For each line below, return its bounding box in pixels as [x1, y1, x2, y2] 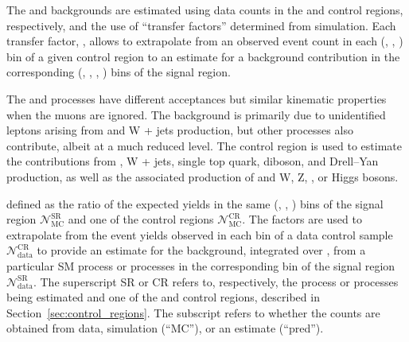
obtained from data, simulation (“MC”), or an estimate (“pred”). [6, 320, 324, 336]
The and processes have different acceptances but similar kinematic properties [6, 90, 387, 107]
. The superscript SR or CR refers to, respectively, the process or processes [33, 273, 399, 290]
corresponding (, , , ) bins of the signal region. [6, 64, 231, 80]
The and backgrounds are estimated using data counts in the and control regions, [6, 2, 403, 17]
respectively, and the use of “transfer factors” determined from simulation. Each [6, 17, 396, 33]
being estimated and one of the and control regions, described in [6, 289, 320, 305]
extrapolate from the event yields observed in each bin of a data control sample [6, 226, 393, 243]
